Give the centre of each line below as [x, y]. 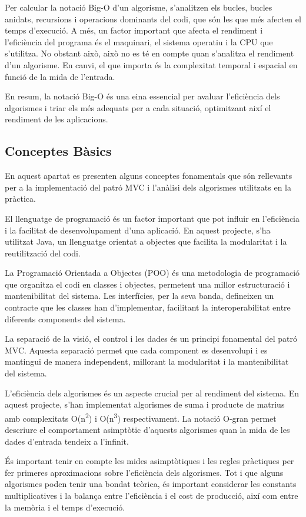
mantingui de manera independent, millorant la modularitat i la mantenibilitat [147, 361]
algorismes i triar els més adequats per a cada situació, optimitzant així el [138, 107]
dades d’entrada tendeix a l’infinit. [67, 441]
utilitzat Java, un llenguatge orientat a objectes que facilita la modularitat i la [146, 241]
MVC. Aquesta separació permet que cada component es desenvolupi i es [136, 350]
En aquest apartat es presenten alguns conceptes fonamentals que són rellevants [149, 176]
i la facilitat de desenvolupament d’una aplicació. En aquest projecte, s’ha [138, 230]
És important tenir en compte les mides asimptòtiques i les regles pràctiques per [149, 461]
